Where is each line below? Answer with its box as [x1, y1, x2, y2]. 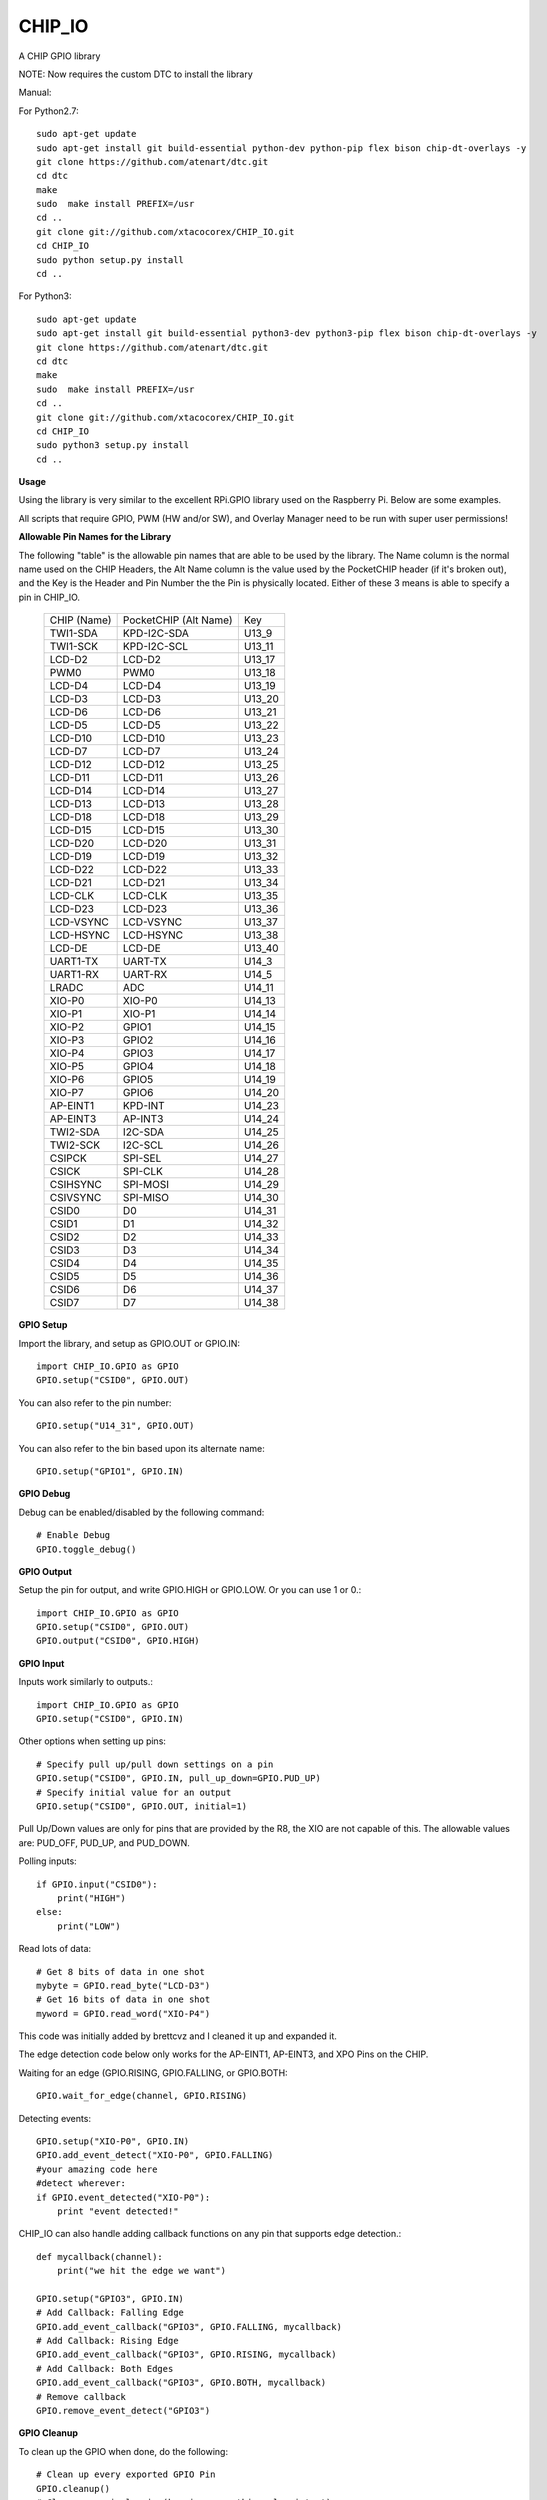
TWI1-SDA [49, 626, 99, 640]
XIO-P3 [49, 1033, 85, 1047]
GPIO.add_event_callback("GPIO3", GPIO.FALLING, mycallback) [36, 2321, 342, 2332]
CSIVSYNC [49, 1191, 102, 1205]
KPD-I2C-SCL [122, 640, 189, 654]
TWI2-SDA [49, 1125, 100, 1139]
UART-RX [122, 968, 168, 982]
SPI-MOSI [122, 1178, 170, 1192]
